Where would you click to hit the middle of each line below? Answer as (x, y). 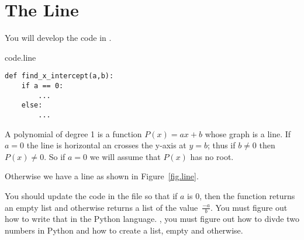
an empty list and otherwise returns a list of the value (101, 207)
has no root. (212, 156)
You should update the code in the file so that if (91, 195)
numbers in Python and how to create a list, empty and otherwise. (124, 230)
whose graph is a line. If (248, 133)
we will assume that (125, 156)
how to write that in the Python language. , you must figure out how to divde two (152, 219)
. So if (55, 156)
